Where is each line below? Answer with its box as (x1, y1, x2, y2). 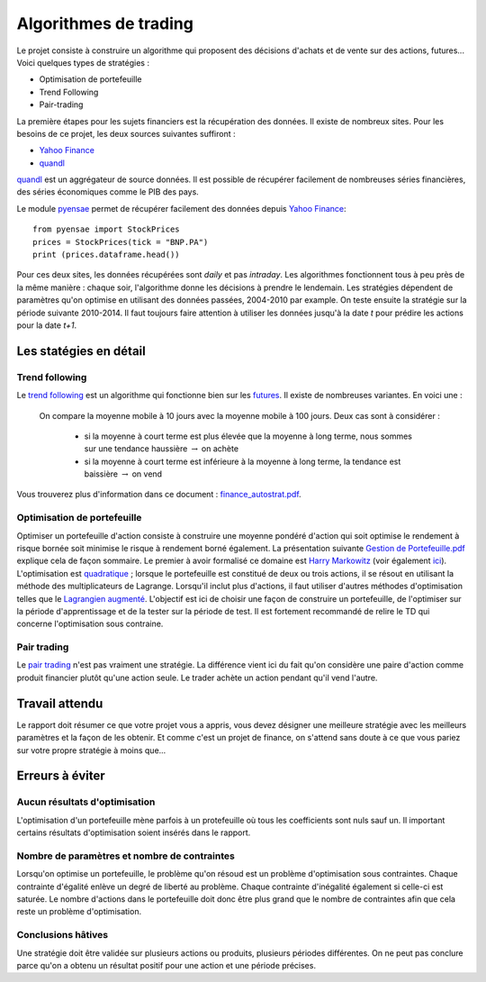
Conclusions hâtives (16, 929, 108, 941)
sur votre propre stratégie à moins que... (16, 744, 166, 756)
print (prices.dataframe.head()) (32, 250, 180, 260)
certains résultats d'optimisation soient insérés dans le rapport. (16, 827, 251, 838)
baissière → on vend (84, 468, 162, 479)
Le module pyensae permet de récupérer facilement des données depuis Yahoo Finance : (16, 203, 346, 214)
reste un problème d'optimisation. (16, 906, 142, 917)
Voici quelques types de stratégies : (16, 57, 150, 68)
